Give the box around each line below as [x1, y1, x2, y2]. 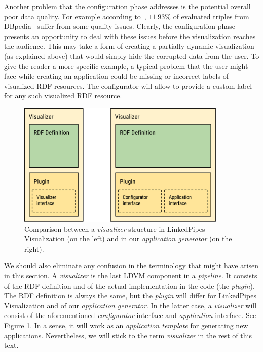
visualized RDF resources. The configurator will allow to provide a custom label [4, 80, 252, 91]
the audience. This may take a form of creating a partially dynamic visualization [4, 41, 254, 51]
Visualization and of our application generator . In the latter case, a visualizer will [4, 300, 257, 310]
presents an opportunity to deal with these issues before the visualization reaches [4, 30, 256, 41]
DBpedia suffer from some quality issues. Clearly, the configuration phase [4, 21, 236, 31]
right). [24, 243, 44, 254]
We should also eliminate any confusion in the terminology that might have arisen [4, 260, 259, 271]
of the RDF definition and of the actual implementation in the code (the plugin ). [4, 280, 255, 291]
